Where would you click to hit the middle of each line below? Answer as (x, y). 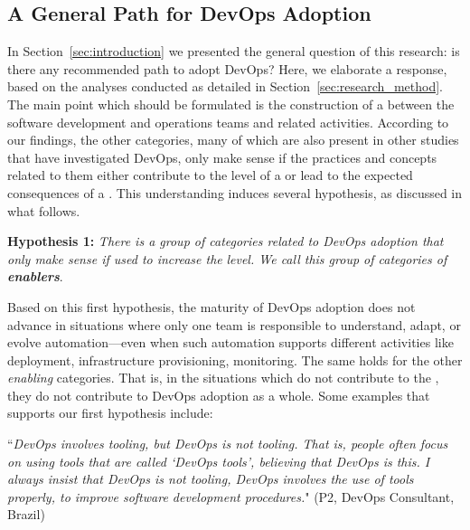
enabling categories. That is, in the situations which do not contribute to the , (223, 378)
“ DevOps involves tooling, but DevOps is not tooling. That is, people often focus (228, 444)
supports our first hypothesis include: (110, 413)
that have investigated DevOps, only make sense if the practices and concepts (222, 157)
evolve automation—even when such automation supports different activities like (230, 342)
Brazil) (26, 514)
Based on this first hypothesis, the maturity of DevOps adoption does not (211, 306)
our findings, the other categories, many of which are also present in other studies (233, 140)
